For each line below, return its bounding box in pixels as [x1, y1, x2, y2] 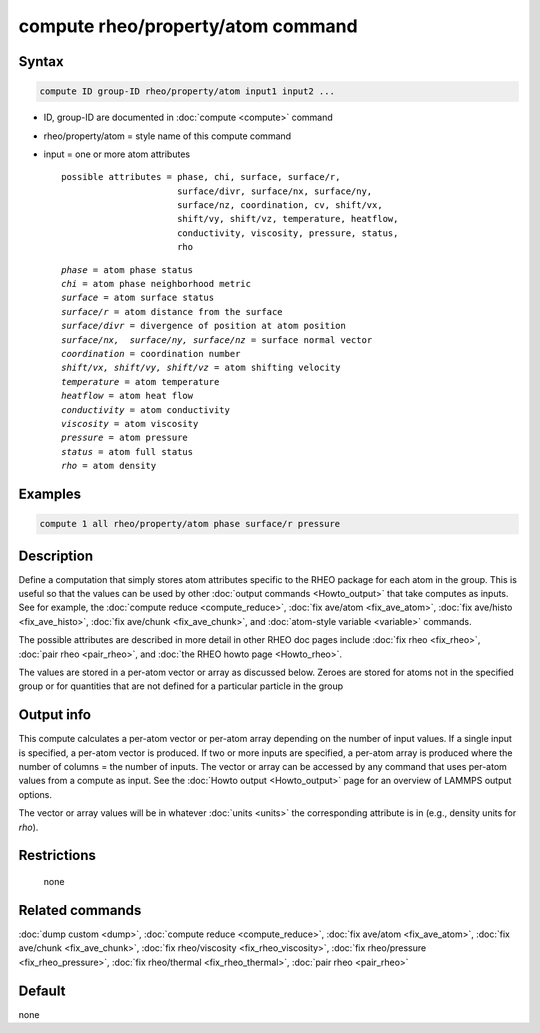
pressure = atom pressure [61, 432, 189, 444]
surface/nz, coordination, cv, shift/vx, [176, 200, 384, 211]
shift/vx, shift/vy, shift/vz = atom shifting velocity [61, 362, 341, 374]
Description [18, 547, 94, 564]
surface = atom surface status [61, 292, 215, 304]
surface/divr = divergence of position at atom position [61, 320, 347, 332]
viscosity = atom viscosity [61, 418, 199, 429]
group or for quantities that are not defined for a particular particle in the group [18, 680, 344, 692]
